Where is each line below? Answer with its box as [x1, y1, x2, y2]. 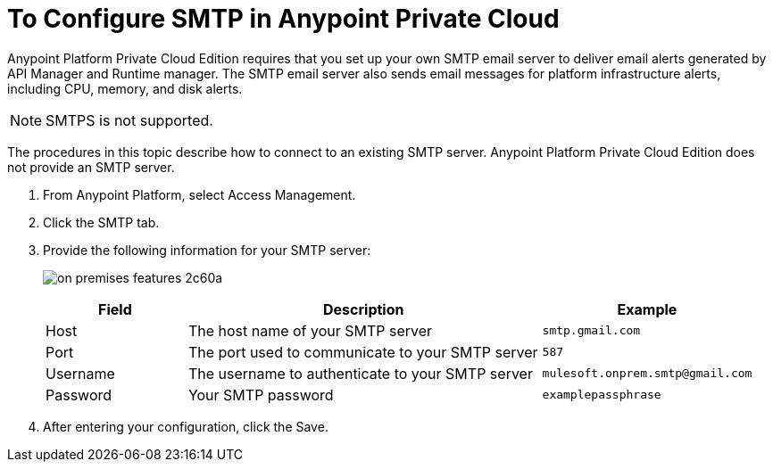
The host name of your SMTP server [187, 321, 433, 340]
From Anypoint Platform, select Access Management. [43, 186, 356, 202]
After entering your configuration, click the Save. [43, 418, 328, 434]
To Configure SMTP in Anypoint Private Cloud [7, 4, 560, 34]
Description [323, 300, 404, 318]
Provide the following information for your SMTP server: [43, 242, 371, 258]
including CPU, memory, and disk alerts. [7, 80, 243, 96]
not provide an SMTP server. [7, 159, 175, 175]
